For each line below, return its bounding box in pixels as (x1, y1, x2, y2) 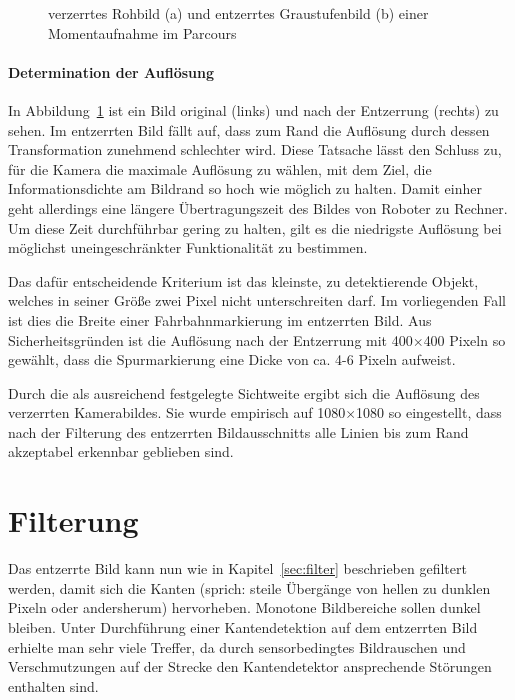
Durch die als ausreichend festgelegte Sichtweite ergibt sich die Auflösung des (8, 382, 480, 403)
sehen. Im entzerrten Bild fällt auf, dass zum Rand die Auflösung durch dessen (8, 119, 490, 140)
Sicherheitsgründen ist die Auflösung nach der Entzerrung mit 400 (8, 329, 413, 350)
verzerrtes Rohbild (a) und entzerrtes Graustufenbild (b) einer (48, 3, 429, 23)
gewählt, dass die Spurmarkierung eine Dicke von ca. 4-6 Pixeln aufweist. (8, 349, 456, 370)
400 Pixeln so (423, 329, 506, 350)
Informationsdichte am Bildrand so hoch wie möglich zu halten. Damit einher (8, 178, 482, 199)
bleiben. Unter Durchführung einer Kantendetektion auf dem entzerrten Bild (8, 616, 478, 637)
